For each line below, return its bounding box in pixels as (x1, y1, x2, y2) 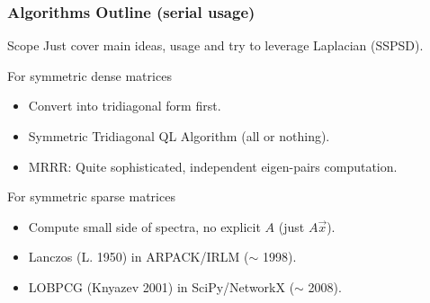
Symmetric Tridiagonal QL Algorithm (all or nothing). (28, 127, 330, 145)
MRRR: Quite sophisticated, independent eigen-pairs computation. (28, 156, 398, 175)
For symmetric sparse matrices (7, 187, 175, 206)
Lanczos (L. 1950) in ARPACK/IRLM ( (28, 247, 249, 266)
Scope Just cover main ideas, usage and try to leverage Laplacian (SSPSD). (7, 36, 424, 55)
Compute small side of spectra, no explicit (28, 217, 261, 236)
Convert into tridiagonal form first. (28, 96, 221, 115)
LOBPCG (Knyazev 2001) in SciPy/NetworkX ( (28, 277, 295, 296)
